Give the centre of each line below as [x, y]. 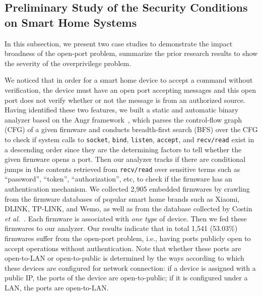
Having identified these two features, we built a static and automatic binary [122, 110]
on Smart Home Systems [71, 22]
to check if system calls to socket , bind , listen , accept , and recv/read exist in [129, 139]
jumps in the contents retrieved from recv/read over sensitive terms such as [122, 169]
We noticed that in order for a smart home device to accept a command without [129, 80]
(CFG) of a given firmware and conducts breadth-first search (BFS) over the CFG [131, 129]
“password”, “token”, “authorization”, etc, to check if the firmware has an [118, 179]
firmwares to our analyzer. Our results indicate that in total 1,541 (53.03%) [121, 228]
